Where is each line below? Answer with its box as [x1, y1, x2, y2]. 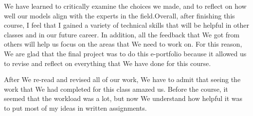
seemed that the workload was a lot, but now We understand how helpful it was [4, 93, 242, 103]
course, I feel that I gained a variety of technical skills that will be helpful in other [4, 20, 249, 30]
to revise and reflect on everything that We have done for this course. [4, 58, 211, 68]
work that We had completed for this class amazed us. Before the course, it [4, 83, 228, 94]
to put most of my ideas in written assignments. [4, 102, 147, 113]
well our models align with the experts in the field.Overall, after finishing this [4, 10, 235, 20]
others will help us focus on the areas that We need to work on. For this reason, [4, 39, 242, 49]
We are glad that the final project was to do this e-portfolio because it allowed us [4, 48, 247, 58]
